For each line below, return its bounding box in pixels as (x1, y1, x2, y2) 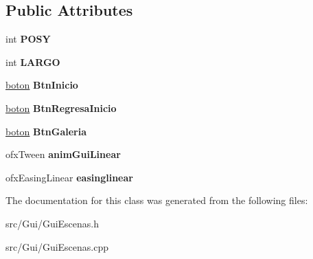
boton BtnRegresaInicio (5, 100, 117, 115)
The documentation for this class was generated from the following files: (5, 193, 308, 207)
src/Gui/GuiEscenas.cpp (5, 239, 109, 254)
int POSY (5, 32, 51, 46)
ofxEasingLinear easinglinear (5, 170, 133, 184)
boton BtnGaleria (5, 124, 86, 138)
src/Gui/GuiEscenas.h (5, 216, 100, 230)
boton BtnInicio (5, 78, 78, 92)
